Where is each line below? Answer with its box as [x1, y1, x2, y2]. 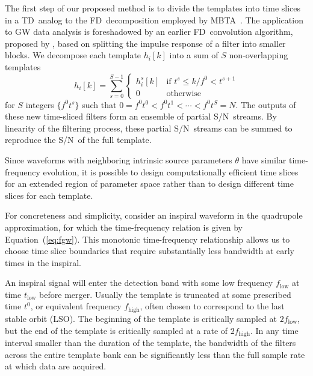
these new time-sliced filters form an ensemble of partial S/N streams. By [5, 110, 277, 123]
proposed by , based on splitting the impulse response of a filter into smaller [5, 37, 286, 49]
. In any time [250, 324, 299, 336]
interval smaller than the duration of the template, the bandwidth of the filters [5, 336, 296, 348]
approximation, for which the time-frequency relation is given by [5, 220, 243, 233]
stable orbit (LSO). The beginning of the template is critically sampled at [5, 312, 277, 324]
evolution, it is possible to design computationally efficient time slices [43, 165, 299, 178]
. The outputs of [235, 98, 296, 111]
